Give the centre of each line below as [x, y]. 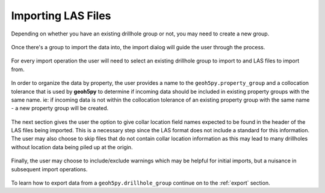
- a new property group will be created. [60, 108]
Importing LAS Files [61, 16]
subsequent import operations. [49, 169]
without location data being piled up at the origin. [72, 147]
